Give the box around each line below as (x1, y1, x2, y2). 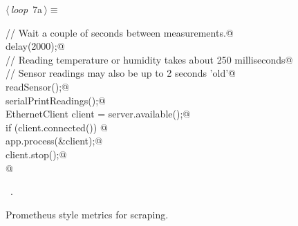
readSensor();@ (6, 79, 69, 93)
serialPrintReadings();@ (6, 93, 106, 107)
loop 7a (10, 2, 43, 16)
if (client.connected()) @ (6, 120, 108, 134)
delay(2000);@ (6, 39, 65, 53)
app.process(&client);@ (6, 133, 103, 148)
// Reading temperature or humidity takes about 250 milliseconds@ (6, 52, 293, 66)
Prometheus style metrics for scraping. (6, 207, 169, 221)
